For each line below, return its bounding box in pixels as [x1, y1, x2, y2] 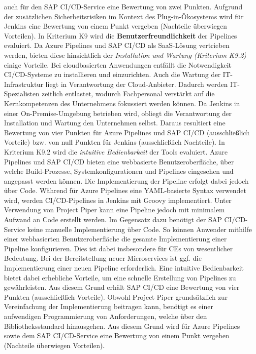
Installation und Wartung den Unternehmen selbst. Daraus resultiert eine [4, 118, 225, 128]
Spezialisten [4, 88, 40, 99]
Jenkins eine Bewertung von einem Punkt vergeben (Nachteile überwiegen [4, 21, 227, 31]
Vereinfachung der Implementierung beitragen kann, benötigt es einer [4, 301, 213, 312]
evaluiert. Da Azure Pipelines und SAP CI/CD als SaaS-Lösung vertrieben [4, 40, 229, 50]
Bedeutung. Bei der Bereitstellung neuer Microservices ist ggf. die [4, 253, 202, 263]
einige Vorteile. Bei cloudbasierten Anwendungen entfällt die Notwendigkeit [4, 59, 231, 70]
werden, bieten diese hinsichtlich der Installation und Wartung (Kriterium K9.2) [4, 49, 247, 60]
